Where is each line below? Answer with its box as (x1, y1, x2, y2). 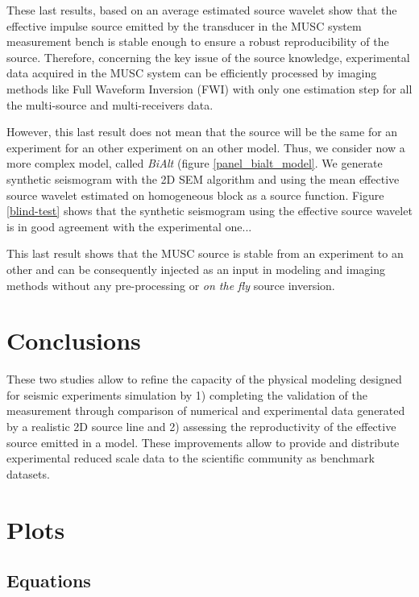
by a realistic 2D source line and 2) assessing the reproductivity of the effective (6, 418, 396, 434)
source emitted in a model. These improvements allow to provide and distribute (6, 433, 400, 450)
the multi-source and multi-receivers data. (6, 96, 214, 113)
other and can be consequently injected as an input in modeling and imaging (6, 260, 386, 277)
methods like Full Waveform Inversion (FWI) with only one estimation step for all (6, 80, 413, 97)
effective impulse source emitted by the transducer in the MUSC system (6, 17, 362, 34)
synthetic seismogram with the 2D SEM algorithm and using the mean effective (6, 170, 400, 187)
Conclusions (6, 324, 141, 357)
